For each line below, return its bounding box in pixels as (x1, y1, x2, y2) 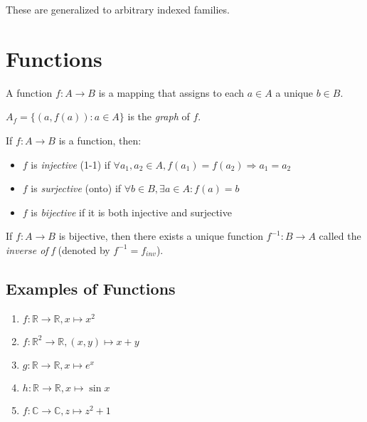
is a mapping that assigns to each (98, 85, 245, 100)
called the (319, 228, 361, 243)
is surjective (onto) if (31, 181, 122, 196)
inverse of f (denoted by (6, 242, 110, 257)
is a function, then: (58, 132, 142, 147)
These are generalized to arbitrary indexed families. (6, 2, 230, 16)
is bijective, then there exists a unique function (58, 228, 263, 243)
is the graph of (127, 109, 190, 124)
